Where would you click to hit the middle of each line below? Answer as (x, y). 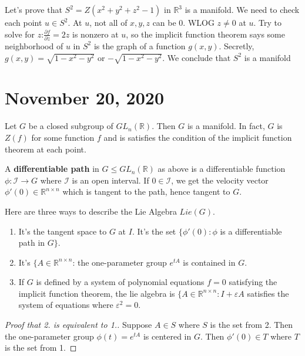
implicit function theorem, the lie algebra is (97, 293)
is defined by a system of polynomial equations (120, 282)
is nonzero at (95, 34)
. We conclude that (197, 57)
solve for (20, 34)
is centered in (167, 336)
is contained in (209, 262)
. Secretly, (237, 45)
